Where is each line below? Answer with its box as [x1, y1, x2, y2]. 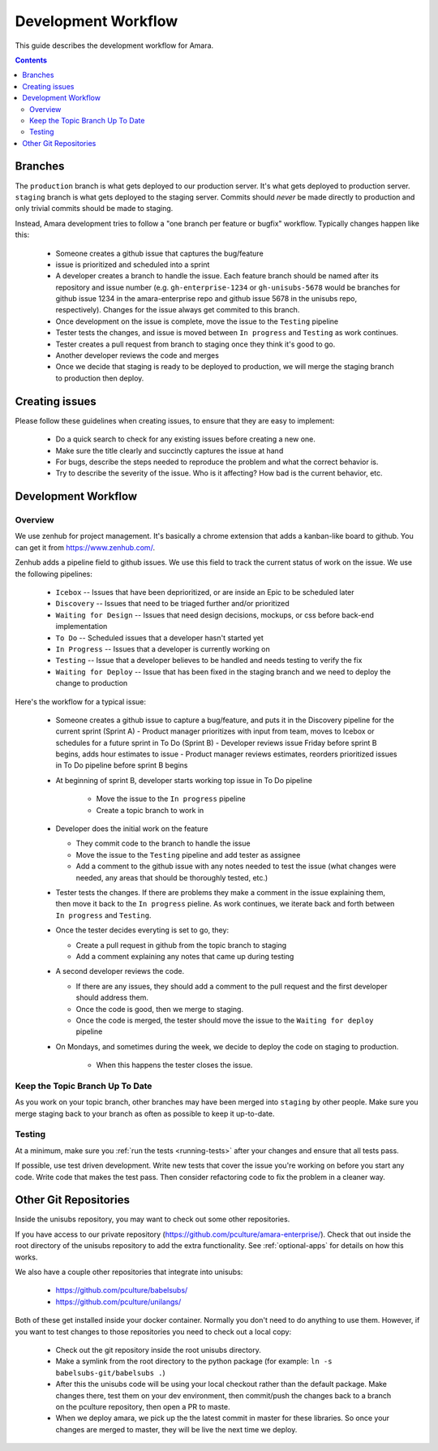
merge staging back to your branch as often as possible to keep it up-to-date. [15, 1109, 275, 1118]
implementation [55, 622, 108, 631]
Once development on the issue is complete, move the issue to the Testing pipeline [55, 316, 339, 326]
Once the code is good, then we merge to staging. [75, 1004, 243, 1014]
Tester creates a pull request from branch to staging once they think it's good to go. [55, 339, 336, 349]
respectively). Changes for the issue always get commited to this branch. [55, 305, 300, 315]
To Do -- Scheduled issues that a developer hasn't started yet [55, 633, 264, 643]
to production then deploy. [55, 373, 144, 383]
